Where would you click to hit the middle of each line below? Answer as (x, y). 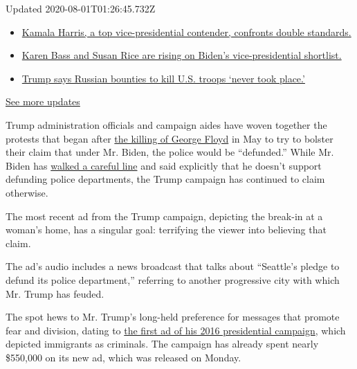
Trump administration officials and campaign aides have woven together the (166, 124)
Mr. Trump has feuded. (55, 293)
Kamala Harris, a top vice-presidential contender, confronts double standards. (186, 31)
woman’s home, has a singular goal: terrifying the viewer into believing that (166, 229)
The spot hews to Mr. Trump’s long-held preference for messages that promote (173, 317)
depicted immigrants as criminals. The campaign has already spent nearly (162, 344)
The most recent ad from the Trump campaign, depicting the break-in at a (164, 216)
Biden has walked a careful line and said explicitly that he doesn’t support (164, 165)
